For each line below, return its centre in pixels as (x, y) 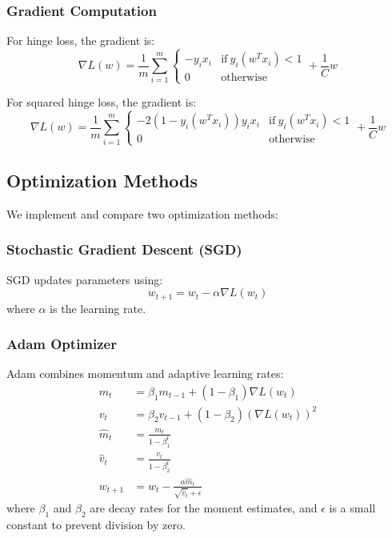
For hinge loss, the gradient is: (81, 40)
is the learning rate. (98, 308)
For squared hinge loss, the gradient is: (102, 102)
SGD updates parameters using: (85, 279)
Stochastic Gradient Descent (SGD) (124, 249)
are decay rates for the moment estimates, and (204, 508)
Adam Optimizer (62, 344)
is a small (352, 508)
